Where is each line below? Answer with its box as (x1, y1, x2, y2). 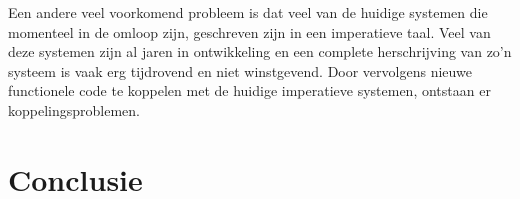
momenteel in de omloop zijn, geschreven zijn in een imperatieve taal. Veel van (8, 21, 491, 42)
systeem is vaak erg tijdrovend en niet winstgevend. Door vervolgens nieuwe (8, 60, 472, 81)
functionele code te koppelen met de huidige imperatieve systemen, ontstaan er (8, 80, 491, 101)
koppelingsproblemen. (8, 99, 140, 120)
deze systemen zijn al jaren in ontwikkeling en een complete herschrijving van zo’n (8, 41, 512, 62)
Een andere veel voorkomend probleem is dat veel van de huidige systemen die (8, 2, 488, 22)
